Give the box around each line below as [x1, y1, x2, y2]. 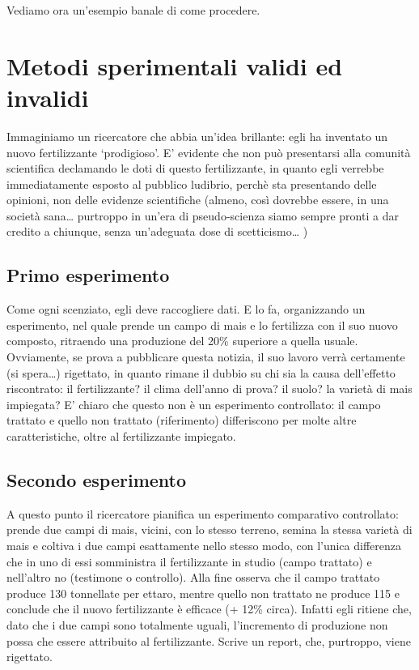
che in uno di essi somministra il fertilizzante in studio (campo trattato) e [6, 553, 372, 570]
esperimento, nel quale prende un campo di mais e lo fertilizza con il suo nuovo [6, 316, 398, 333]
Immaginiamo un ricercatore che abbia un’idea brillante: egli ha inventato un [6, 127, 388, 144]
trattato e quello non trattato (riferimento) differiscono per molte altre [6, 412, 357, 429]
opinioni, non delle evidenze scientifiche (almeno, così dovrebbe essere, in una [6, 191, 389, 208]
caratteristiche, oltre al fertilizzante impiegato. [6, 428, 236, 445]
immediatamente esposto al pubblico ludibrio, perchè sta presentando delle [6, 175, 377, 192]
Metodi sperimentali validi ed [6, 49, 343, 82]
